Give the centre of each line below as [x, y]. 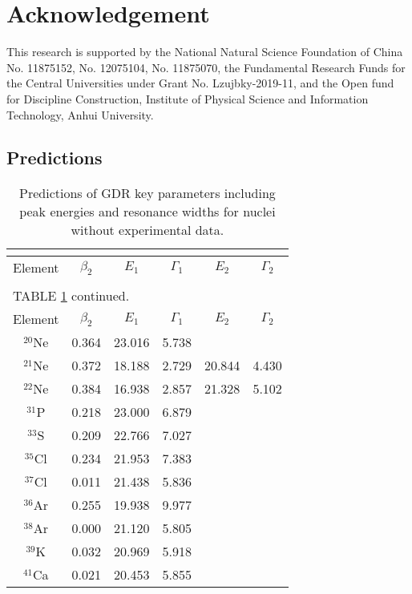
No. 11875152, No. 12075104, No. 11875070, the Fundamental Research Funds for [206, 67]
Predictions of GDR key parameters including [147, 193]
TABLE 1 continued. [71, 296]
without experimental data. [147, 230]
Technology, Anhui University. [80, 114]
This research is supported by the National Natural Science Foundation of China [205, 52]
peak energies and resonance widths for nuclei [147, 212]
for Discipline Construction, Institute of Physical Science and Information [188, 98]
